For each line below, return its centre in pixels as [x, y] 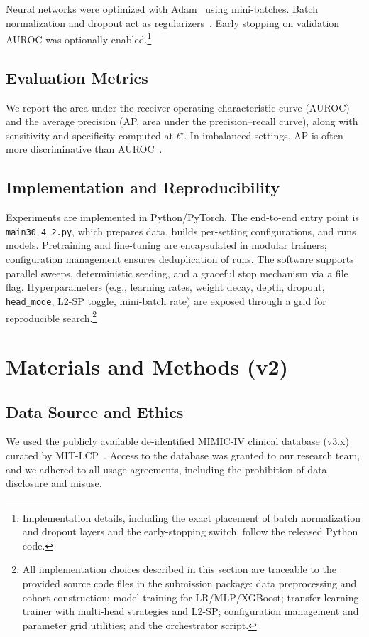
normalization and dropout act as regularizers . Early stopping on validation [173, 22]
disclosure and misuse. [54, 483]
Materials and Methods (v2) [147, 366]
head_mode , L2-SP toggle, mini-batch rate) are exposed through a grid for [166, 300]
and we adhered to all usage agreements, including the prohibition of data [166, 469]
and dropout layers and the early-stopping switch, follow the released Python [190, 531]
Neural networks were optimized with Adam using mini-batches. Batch [162, 9]
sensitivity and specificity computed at [89, 135]
